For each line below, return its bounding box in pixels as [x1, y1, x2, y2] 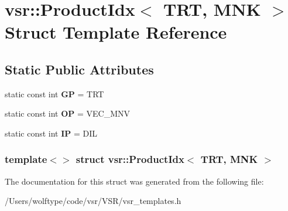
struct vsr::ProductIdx [76, 152, 184, 166]
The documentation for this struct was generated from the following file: [5, 175, 264, 187]
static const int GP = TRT [5, 87, 104, 100]
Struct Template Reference [5, 20, 227, 44]
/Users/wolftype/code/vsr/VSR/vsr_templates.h [5, 195, 181, 207]
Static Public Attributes [5, 60, 154, 78]
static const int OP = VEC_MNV [5, 107, 131, 120]
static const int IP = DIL [5, 127, 98, 139]
